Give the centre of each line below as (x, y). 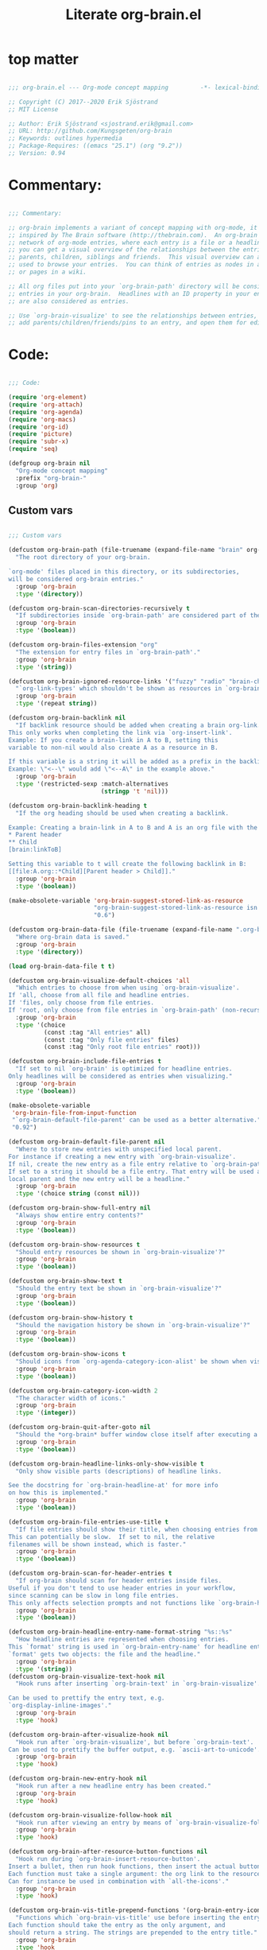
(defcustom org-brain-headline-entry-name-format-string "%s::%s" (120, 1632)
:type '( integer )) (46, 1413)
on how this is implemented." (58, 1493)
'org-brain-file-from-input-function (74, 1113)
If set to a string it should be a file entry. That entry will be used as (136, 1171)
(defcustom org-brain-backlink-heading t (78, 806)
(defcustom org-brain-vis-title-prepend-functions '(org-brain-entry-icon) (136, 1910)
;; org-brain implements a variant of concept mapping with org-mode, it (133, 227)
